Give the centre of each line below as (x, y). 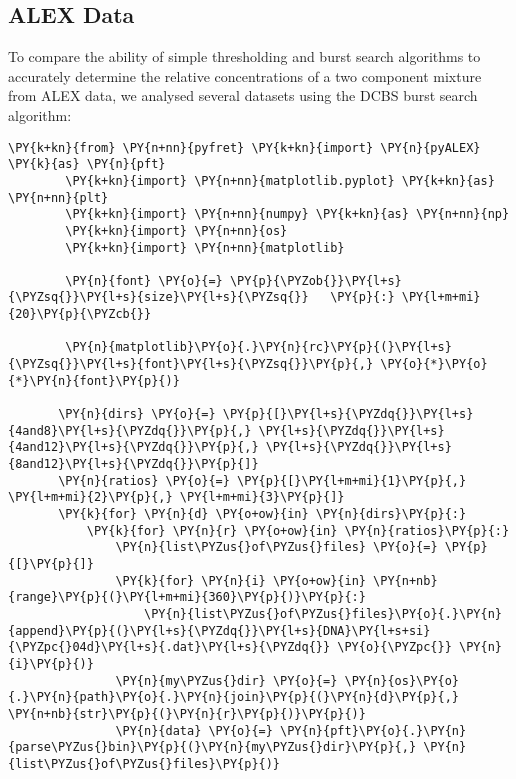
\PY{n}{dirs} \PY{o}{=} (137, 414)
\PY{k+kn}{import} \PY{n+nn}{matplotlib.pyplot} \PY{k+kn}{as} (280, 180)
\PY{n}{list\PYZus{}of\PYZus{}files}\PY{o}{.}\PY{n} (323, 613)
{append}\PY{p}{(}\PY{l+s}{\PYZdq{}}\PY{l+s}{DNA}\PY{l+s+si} (219, 630)
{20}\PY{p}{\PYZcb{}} (80, 314)
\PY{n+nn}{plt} (58, 197)
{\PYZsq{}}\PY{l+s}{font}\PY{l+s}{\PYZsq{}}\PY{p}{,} (191, 364)
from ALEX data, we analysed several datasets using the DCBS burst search (243, 95)
